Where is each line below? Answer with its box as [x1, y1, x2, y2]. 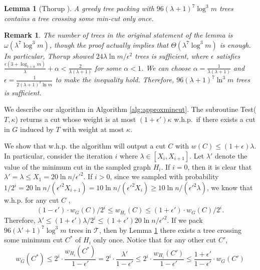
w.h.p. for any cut [4, 195, 59, 205]
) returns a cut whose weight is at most [15, 114, 136, 124]
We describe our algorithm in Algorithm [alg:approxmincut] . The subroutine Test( [4, 104, 256, 114]
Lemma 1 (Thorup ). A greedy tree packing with [4, 3, 154, 13]
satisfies [216, 50, 240, 61]
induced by [20, 123, 54, 134]
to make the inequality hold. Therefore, [55, 74, 174, 84]
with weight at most [62, 123, 124, 134]
